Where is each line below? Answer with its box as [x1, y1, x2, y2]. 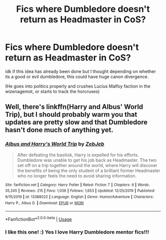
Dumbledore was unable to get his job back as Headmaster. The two [17, 157, 157, 163]
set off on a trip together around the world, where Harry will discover [17, 162, 158, 168]
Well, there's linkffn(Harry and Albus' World [5, 103, 143, 111]
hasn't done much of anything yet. [5, 126, 114, 134]
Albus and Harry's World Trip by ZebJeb [5, 140, 105, 147]
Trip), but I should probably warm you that [5, 110, 137, 119]
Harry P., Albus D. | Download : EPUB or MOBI [5, 201, 84, 206]
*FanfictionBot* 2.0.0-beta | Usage [5, 215, 72, 222]
